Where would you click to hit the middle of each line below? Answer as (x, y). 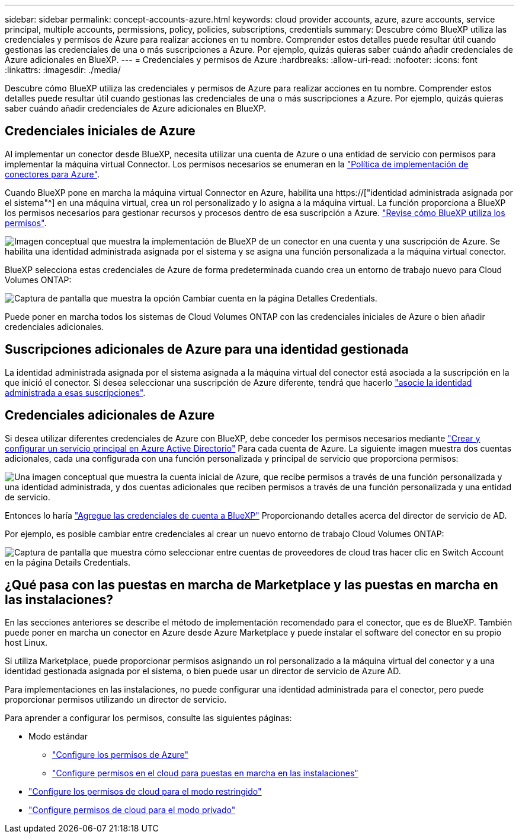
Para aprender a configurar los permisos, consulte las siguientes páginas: (148, 718)
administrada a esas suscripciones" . (75, 392)
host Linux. (26, 643)
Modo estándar (58, 737)
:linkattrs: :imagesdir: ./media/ (63, 70)
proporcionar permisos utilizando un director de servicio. (116, 700)
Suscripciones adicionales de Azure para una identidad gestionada (207, 350)
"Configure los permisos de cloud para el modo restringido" (145, 792)
